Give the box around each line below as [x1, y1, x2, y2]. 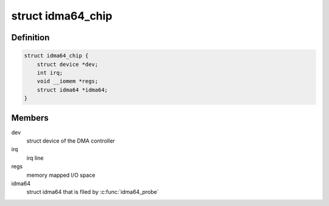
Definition [11, 32, 50, 43]
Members [11, 113, 49, 123]
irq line [26, 154, 44, 162]
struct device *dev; [37, 61, 99, 68]
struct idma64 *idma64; [37, 86, 108, 93]
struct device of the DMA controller [26, 137, 115, 144]
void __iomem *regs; [37, 78, 99, 85]
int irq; [37, 69, 63, 76]
